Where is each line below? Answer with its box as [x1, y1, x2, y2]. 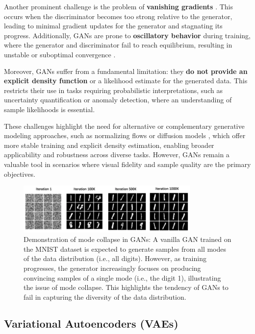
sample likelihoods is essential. [4, 104, 95, 114]
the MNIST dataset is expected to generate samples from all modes [24, 243, 227, 254]
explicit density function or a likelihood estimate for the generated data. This [4, 75, 248, 86]
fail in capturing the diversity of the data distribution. [24, 291, 186, 302]
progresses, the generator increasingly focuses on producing [24, 262, 201, 273]
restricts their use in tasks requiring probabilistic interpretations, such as [4, 85, 223, 95]
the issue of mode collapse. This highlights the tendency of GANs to [24, 282, 229, 292]
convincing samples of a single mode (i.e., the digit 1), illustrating [24, 272, 221, 283]
